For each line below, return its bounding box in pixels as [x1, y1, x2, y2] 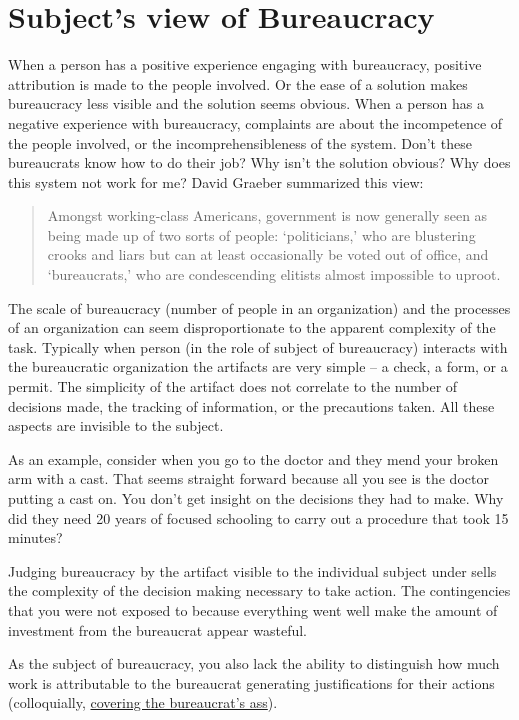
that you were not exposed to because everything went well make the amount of [8, 599, 498, 620]
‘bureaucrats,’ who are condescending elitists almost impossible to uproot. [47, 264, 501, 285]
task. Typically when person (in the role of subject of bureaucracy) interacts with [8, 336, 508, 357]
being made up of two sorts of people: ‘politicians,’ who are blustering [47, 224, 476, 245]
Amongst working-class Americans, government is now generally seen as [47, 205, 488, 226]
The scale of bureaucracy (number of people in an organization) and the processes [8, 297, 511, 318]
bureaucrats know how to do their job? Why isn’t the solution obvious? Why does [8, 152, 511, 173]
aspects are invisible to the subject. [8, 415, 224, 436]
